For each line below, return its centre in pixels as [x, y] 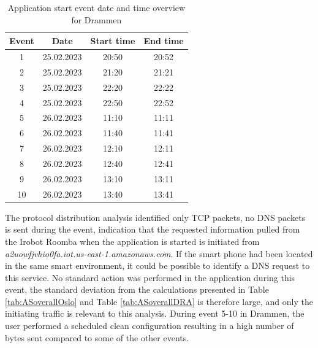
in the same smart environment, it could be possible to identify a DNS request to [157, 265]
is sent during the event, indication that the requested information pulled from [153, 229]
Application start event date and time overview [97, 7]
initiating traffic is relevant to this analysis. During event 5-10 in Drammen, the [155, 313]
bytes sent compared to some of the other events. [97, 337]
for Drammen [97, 19]
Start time [113, 41]
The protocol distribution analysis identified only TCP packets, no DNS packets [155, 217]
